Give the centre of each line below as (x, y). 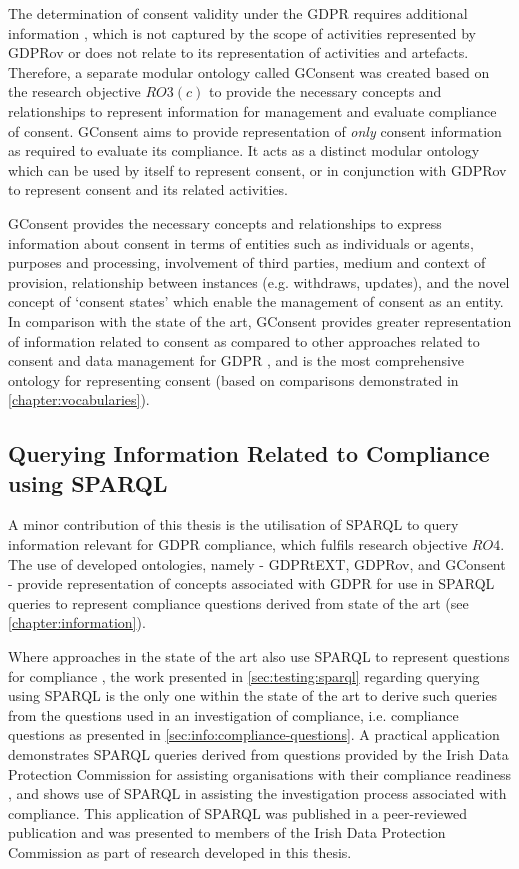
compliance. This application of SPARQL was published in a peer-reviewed (238, 812)
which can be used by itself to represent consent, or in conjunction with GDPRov (257, 169)
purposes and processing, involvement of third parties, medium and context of (247, 262)
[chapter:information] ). (77, 622)
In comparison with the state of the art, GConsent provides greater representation (260, 320)
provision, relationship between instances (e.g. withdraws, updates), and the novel (259, 281)
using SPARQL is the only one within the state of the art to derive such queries (253, 695)
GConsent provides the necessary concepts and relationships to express (225, 222)
